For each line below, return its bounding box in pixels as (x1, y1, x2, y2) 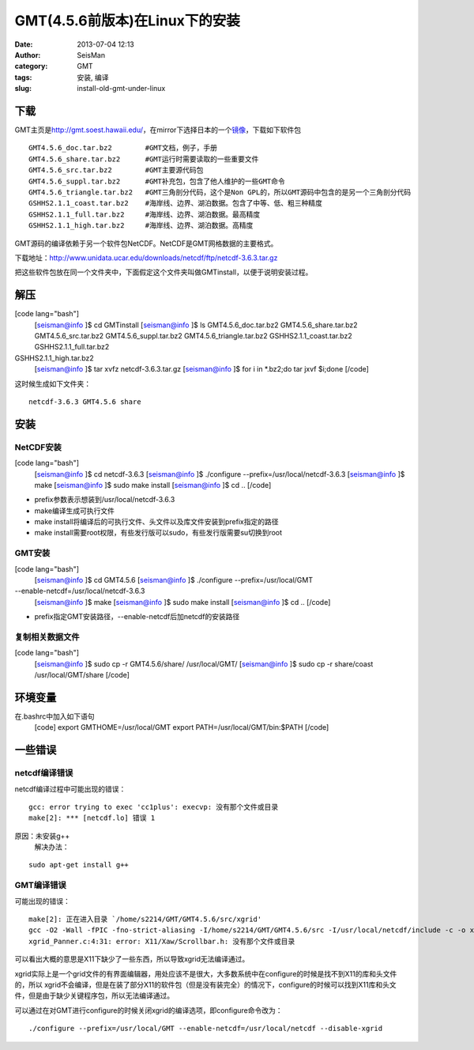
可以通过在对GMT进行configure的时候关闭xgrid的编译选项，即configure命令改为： (14, 1005, 284, 1015)
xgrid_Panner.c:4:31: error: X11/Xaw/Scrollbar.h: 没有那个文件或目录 (28, 937, 295, 946)
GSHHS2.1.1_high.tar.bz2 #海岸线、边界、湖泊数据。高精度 (28, 221, 254, 230)
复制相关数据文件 (14, 631, 80, 642)
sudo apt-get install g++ (28, 860, 130, 870)
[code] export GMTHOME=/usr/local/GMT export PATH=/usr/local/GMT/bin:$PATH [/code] (34, 723, 329, 732)
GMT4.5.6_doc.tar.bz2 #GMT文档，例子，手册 (28, 143, 217, 153)
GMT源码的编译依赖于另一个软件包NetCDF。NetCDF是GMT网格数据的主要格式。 (14, 238, 278, 248)
